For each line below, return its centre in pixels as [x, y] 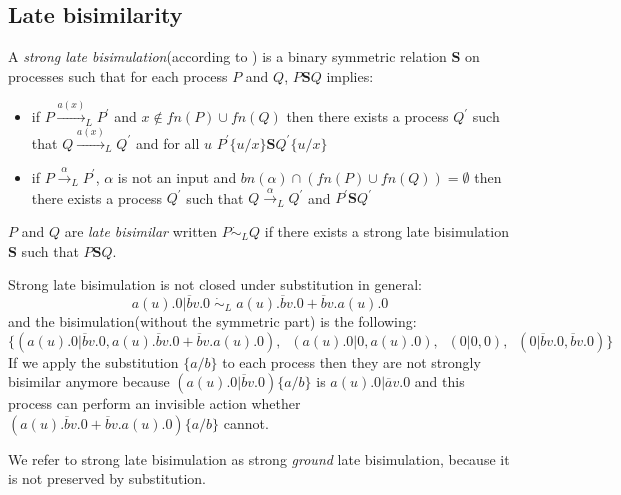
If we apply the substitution [93, 361]
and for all [167, 142]
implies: [350, 75]
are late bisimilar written [141, 230]
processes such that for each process [118, 75]
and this [439, 381]
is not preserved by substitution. [107, 478]
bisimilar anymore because [89, 381]
